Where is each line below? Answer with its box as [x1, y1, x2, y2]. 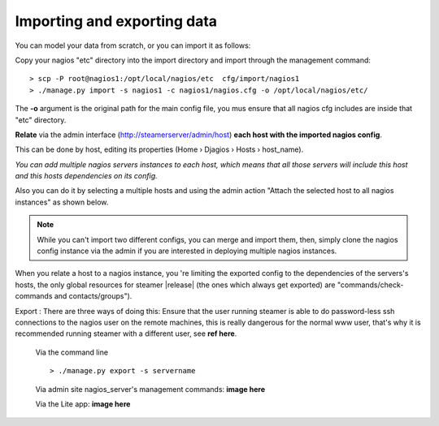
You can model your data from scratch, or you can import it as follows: [15, 41, 251, 50]
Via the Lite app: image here [35, 398, 131, 409]
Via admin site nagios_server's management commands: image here [35, 384, 266, 394]
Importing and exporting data [15, 12, 218, 30]
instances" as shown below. [15, 197, 109, 207]
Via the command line [35, 347, 109, 357]
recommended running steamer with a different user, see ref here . [15, 329, 237, 338]
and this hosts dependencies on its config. [15, 171, 158, 181]
